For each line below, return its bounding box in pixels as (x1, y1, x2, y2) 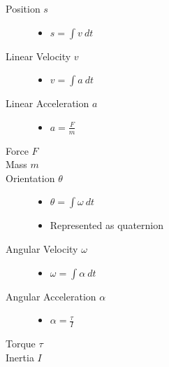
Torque (6, 336, 36, 350)
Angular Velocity (6, 241, 78, 256)
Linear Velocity (6, 48, 71, 63)
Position (6, 1, 41, 15)
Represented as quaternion (50, 218, 164, 233)
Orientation (6, 170, 55, 185)
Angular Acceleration (6, 289, 96, 303)
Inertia (6, 349, 34, 364)
